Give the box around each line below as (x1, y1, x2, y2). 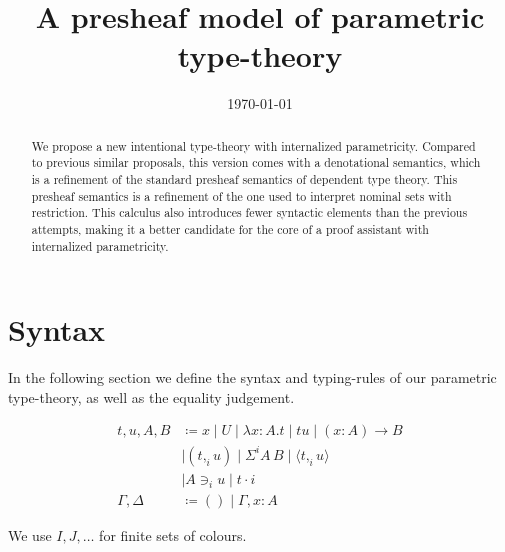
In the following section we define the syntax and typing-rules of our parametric (8, 367, 497, 388)
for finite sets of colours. (99, 525, 247, 546)
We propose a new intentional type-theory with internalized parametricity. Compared (31, 137, 476, 154)
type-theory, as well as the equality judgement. (8, 386, 295, 407)
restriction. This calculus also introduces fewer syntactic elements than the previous (31, 204, 468, 221)
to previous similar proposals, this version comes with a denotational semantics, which (31, 154, 481, 171)
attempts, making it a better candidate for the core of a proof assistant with (31, 220, 429, 237)
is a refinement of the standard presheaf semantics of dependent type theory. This (31, 171, 458, 188)
